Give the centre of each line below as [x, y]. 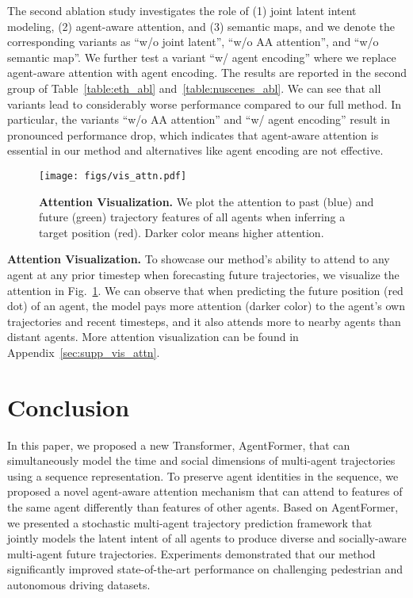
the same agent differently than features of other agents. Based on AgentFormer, [203, 507]
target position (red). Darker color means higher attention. [182, 232]
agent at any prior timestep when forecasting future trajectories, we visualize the [203, 274]
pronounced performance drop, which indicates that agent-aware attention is [193, 134]
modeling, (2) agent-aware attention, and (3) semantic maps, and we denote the [201, 26]
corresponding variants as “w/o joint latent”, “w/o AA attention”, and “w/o [193, 42]
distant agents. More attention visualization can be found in [153, 337]
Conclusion [69, 406]
